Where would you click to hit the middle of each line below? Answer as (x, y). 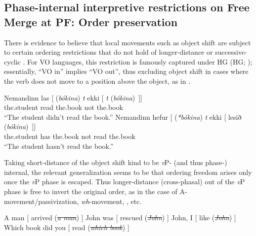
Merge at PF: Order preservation (91, 21)
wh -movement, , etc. (111, 201)
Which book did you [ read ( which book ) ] (67, 227)
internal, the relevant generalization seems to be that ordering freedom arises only (128, 172)
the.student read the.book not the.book (64, 107)
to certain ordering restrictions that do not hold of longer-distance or (108, 52)
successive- (231, 52)
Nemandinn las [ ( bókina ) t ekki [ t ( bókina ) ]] (73, 97)
